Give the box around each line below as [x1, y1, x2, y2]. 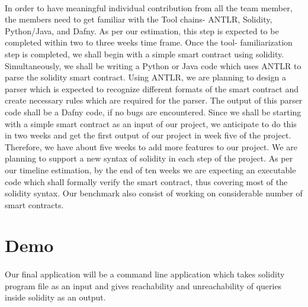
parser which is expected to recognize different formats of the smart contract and [5, 82, 299, 95]
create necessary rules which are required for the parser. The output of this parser [5, 94, 303, 106]
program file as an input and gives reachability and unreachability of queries [5, 279, 282, 292]
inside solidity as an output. [5, 291, 106, 303]
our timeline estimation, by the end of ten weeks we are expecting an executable [5, 163, 296, 176]
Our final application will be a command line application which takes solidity [5, 268, 285, 280]
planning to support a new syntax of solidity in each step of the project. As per [5, 152, 293, 164]
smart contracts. [5, 198, 64, 211]
